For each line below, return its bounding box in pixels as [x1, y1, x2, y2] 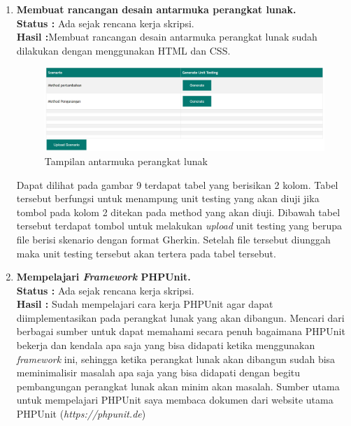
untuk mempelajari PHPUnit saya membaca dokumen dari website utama [16, 392, 334, 407]
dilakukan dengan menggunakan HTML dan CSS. [16, 43, 231, 57]
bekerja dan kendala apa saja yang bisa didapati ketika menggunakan [16, 338, 315, 353]
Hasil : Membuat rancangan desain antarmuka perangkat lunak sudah [16, 29, 317, 44]
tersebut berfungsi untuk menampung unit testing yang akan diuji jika [16, 191, 320, 206]
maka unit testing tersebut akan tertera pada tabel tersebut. [16, 246, 276, 260]
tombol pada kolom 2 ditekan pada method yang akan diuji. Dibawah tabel [16, 204, 341, 219]
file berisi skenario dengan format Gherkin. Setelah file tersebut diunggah [16, 232, 331, 246]
